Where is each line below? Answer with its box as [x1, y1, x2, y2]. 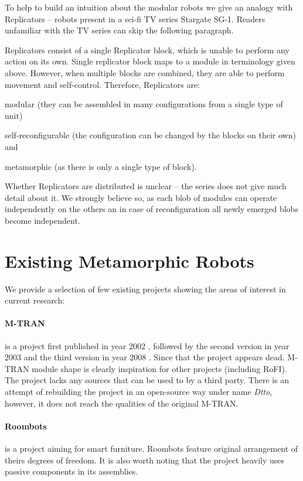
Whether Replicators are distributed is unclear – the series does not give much [5, 180, 287, 192]
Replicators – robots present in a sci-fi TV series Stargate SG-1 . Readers [5, 12, 265, 25]
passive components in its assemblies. [5, 465, 138, 477]
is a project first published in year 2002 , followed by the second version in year [5, 339, 290, 352]
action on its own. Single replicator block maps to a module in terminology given [5, 55, 295, 67]
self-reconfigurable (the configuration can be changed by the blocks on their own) [5, 129, 296, 141]
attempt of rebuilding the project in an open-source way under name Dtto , [5, 385, 273, 397]
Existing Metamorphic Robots [5, 248, 254, 272]
